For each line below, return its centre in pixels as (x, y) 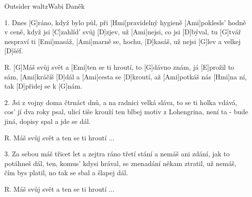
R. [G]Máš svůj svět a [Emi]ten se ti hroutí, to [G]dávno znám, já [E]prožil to (119, 67)
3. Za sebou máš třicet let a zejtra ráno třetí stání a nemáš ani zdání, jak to (117, 154)
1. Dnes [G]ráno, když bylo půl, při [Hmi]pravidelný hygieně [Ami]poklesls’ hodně (125, 22)
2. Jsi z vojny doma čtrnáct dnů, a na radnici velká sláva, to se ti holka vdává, (121, 102)
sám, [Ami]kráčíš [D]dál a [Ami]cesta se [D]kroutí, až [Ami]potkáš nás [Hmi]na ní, (126, 76)
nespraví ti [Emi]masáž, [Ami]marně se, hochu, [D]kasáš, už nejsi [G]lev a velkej (123, 41)
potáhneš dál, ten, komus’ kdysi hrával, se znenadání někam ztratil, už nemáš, (120, 163)
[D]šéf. (14, 51)
